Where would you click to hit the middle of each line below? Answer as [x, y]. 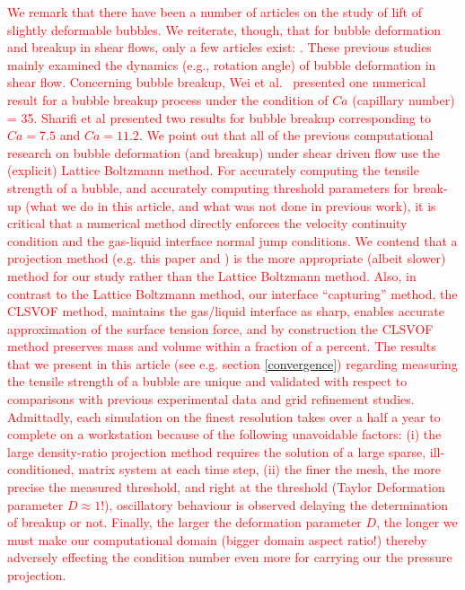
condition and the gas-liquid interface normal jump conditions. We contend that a [232, 240]
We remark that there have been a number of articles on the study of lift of [215, 12]
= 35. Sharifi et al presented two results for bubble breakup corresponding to [219, 117]
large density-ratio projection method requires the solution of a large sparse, [217, 451]
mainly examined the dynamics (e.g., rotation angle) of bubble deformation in [222, 64]
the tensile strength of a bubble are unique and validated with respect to [207, 381]
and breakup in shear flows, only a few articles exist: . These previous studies [219, 47]
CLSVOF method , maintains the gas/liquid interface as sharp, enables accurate [226, 311]
